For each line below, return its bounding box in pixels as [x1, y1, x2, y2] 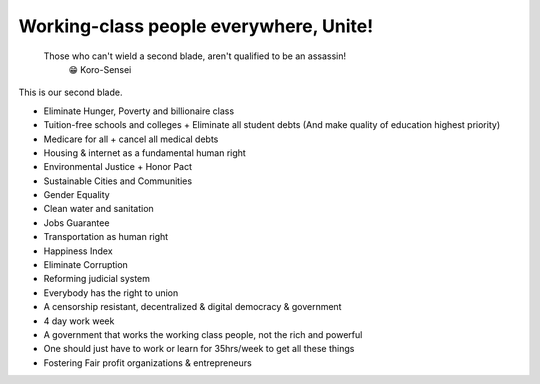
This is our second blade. [18, 86, 123, 99]
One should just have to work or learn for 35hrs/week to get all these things [43, 343, 355, 355]
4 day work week [43, 315, 115, 327]
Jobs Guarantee [43, 216, 110, 229]
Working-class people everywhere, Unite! [18, 15, 374, 37]
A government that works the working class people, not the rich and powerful [43, 328, 363, 340]
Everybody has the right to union [43, 286, 179, 299]
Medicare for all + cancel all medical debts [43, 133, 219, 145]
